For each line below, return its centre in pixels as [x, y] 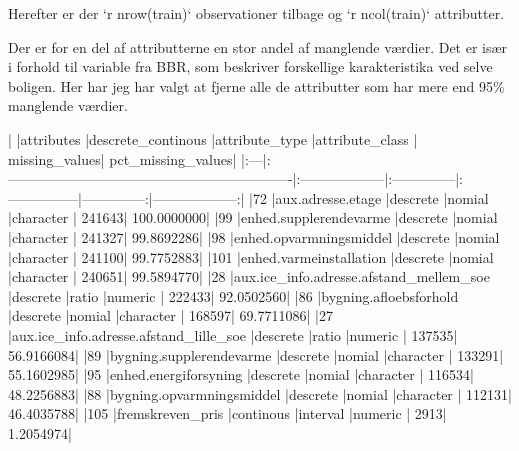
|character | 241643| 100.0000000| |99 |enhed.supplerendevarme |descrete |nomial [253, 217]
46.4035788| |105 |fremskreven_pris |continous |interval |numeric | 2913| [227, 413]
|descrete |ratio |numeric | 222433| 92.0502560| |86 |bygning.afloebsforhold [233, 295]
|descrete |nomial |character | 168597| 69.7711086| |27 [170, 315]
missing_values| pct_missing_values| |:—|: [139, 158]
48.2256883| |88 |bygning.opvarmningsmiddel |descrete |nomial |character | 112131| [260, 393]
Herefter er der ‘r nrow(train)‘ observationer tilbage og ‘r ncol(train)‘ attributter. [256, 13]
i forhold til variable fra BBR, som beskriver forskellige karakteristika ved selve [250, 66]
